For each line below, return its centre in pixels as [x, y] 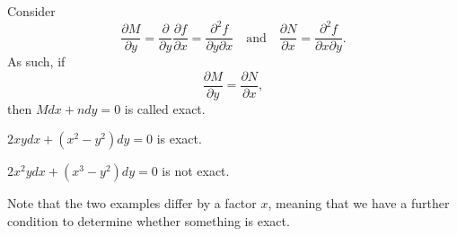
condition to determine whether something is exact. [149, 221]
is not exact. [196, 171]
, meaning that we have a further [359, 203]
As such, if [36, 61]
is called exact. [165, 108]
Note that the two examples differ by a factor [132, 203]
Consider [31, 11]
